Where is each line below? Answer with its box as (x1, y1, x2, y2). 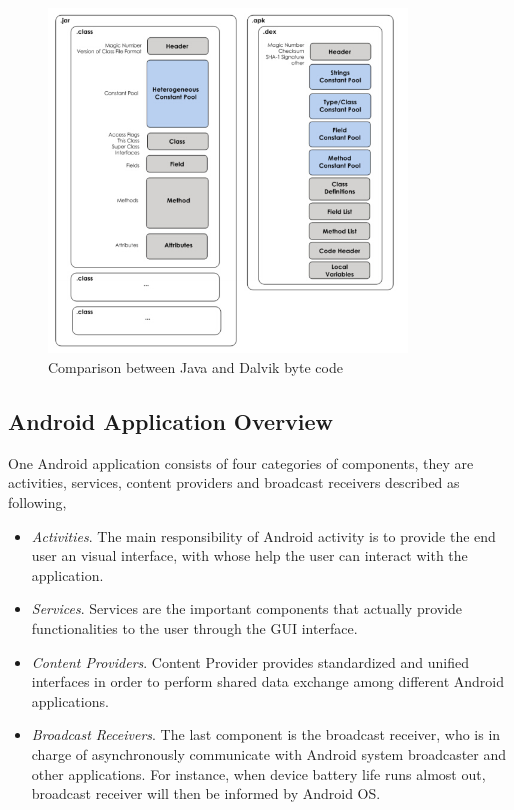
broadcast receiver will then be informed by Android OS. (31, 783, 381, 804)
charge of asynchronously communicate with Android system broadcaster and (31, 743, 507, 764)
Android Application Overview (8, 406, 334, 436)
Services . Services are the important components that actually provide (31, 598, 463, 619)
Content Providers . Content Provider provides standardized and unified (31, 651, 469, 672)
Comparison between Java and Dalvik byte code (48, 357, 343, 378)
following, (8, 492, 67, 512)
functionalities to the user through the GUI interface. (31, 617, 358, 638)
